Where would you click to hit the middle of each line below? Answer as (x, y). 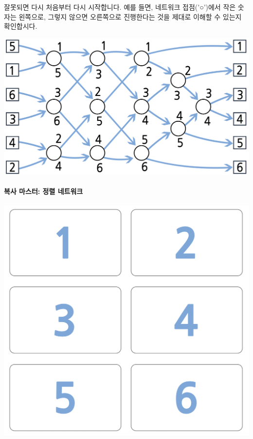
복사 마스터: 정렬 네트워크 (44, 191)
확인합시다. (21, 26)
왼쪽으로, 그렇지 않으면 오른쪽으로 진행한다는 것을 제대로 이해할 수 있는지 (130, 16)
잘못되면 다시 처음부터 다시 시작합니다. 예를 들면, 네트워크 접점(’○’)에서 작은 (120, 7)
